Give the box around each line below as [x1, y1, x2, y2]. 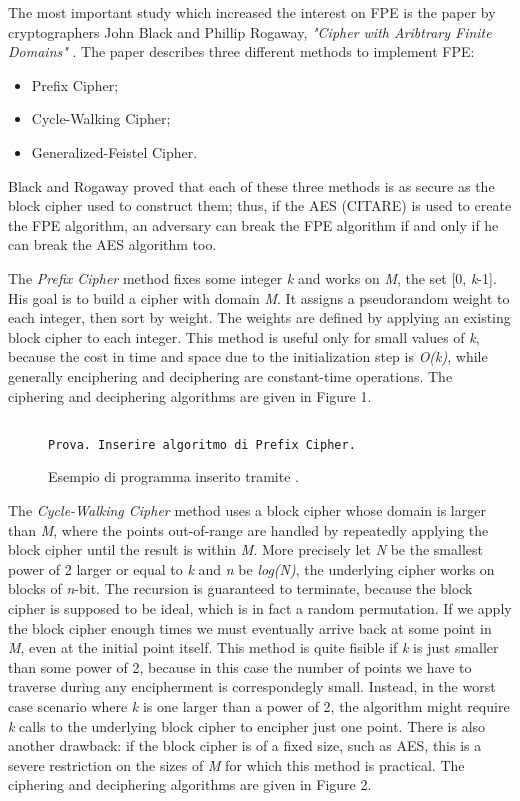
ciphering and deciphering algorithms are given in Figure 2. [8, 774, 372, 795]
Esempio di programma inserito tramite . [48, 466, 299, 487]
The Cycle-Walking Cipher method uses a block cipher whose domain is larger [8, 500, 486, 520]
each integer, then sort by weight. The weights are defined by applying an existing [8, 307, 511, 328]
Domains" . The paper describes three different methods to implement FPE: [8, 41, 475, 62]
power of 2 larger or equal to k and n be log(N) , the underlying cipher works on [8, 558, 495, 579]
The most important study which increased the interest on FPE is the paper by [8, 2, 496, 22]
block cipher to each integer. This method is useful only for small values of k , [8, 326, 480, 347]
